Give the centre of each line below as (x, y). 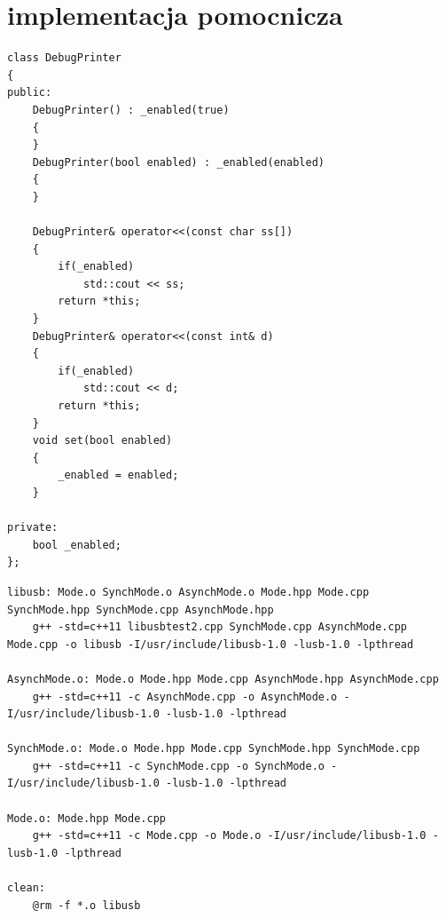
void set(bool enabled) (102, 441)
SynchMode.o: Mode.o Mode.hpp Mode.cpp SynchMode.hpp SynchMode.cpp (214, 749)
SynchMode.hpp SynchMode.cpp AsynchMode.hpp (141, 609)
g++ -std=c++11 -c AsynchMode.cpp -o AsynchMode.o (185, 696)
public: (30, 93)
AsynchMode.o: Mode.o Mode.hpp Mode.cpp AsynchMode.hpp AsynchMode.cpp (223, 679)
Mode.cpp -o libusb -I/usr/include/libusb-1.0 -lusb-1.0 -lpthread (211, 644)
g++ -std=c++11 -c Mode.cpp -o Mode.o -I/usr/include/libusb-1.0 (229, 836)
